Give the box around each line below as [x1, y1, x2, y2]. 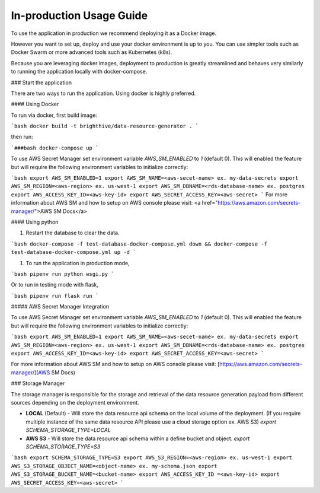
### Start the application [11, 79, 72, 86]
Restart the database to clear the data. [25, 229, 120, 237]
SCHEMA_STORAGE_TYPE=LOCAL [25, 427, 111, 434]
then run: [11, 133, 34, 141]
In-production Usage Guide [11, 9, 148, 22]
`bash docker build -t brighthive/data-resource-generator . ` [11, 123, 199, 130]
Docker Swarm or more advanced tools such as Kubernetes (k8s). [11, 49, 172, 56]
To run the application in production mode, [25, 259, 130, 266]
